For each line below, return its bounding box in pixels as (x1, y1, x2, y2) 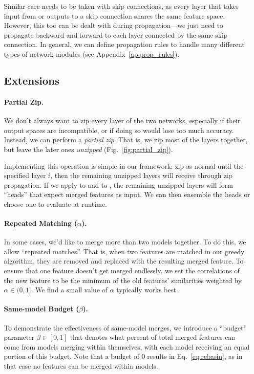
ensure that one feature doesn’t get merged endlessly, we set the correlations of (4, 265, 240, 276)
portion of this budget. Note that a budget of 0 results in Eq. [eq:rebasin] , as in (4, 351, 243, 361)
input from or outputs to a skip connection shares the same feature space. (4, 10, 225, 21)
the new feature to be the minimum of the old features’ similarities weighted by (4, 275, 242, 285)
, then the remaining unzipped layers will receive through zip (50, 170, 233, 180)
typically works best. (116, 285, 178, 295)
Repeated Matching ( (4, 218, 78, 228)
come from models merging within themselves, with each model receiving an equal (4, 341, 250, 352)
